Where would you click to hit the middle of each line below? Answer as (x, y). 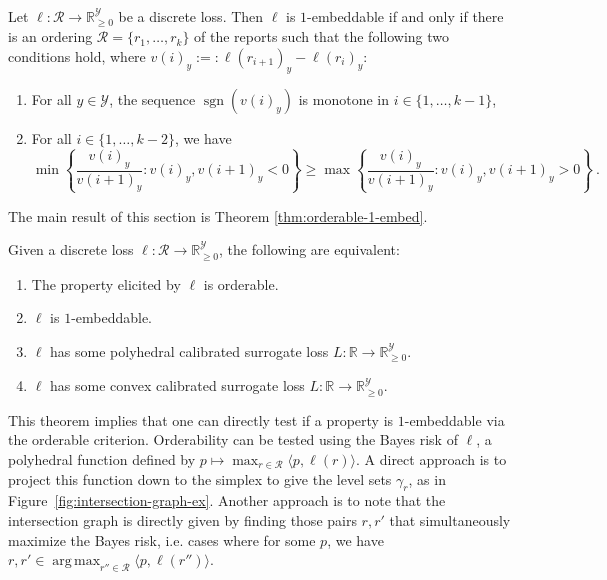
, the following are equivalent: (309, 249)
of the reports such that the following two (321, 36)
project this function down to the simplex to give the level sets (200, 478)
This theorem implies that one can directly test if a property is (201, 419)
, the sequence (152, 98)
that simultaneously (450, 519)
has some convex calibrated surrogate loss (177, 385)
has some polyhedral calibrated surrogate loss (189, 350)
